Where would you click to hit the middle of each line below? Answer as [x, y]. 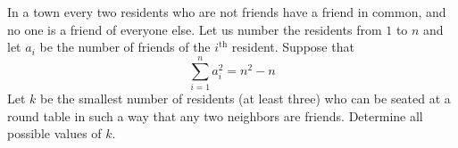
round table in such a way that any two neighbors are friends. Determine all [215, 115]
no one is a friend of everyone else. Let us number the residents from [195, 29]
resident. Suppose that [293, 47]
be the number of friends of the [125, 47]
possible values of [54, 133]
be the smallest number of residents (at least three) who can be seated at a [246, 98]
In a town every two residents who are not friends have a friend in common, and [227, 12]
